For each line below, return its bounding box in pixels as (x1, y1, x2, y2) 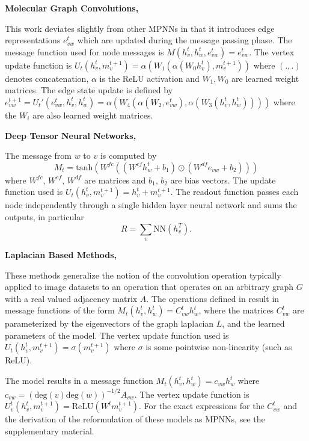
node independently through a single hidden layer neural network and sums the (5, 199, 297, 211)
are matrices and (84, 173, 146, 186)
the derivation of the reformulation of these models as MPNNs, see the (5, 413, 265, 425)
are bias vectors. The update (170, 173, 276, 186)
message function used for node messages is (5, 45, 164, 58)
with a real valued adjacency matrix (5, 292, 138, 304)
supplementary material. (5, 424, 94, 437)
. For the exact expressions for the (139, 399, 265, 412)
